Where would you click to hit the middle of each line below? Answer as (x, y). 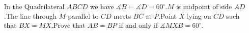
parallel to (83, 16)
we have (102, 6)
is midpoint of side (204, 6)
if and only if (138, 25)
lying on (199, 16)
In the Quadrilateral (34, 6)
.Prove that (68, 25)
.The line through (30, 16)
